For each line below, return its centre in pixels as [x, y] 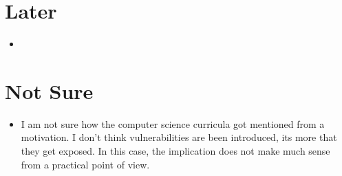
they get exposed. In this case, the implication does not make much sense [175, 151]
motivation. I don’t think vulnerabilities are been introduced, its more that [179, 137]
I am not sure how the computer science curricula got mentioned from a [173, 123]
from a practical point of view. [85, 164]
